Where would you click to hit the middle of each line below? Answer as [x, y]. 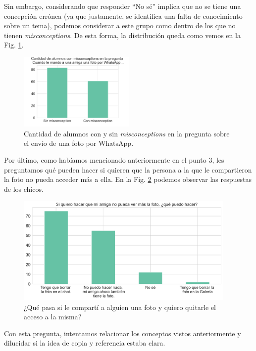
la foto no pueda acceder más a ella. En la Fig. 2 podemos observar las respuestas [128, 179]
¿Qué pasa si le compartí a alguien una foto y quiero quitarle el [120, 307]
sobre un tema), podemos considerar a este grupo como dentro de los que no [120, 25]
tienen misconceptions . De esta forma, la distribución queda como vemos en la [122, 35]
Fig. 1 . [14, 45]
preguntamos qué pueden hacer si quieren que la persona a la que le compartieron [128, 169]
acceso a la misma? [53, 317]
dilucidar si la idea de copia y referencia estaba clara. [85, 343]
